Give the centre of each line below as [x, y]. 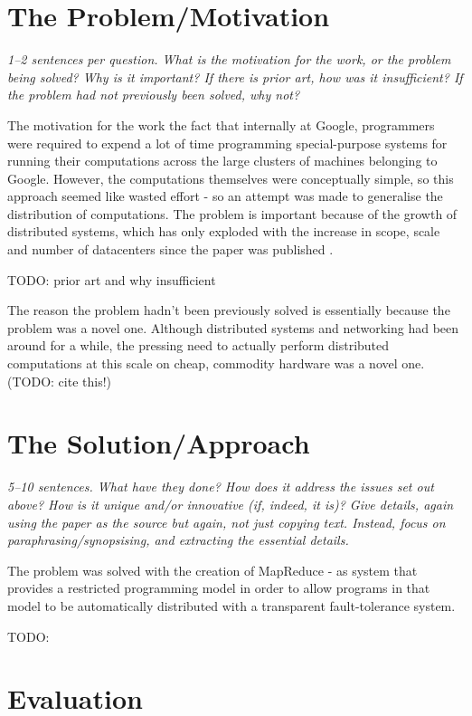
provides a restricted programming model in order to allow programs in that [219, 588]
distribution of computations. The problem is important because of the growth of [232, 213]
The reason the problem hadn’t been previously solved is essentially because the [229, 310]
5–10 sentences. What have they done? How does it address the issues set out [221, 487]
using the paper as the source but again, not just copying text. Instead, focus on [227, 522]
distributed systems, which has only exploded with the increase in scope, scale [224, 231]
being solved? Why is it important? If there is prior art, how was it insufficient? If [235, 76]
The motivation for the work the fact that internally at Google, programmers [221, 124]
